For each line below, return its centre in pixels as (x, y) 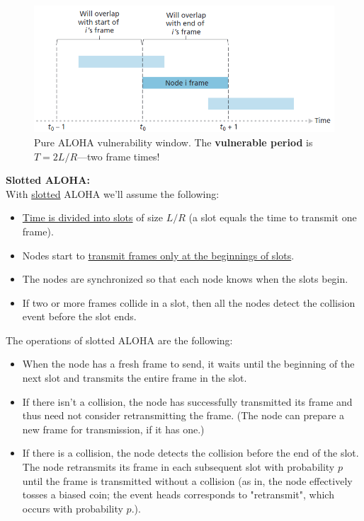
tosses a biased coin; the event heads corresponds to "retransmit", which (178, 494)
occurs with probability (73, 508)
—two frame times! (119, 156)
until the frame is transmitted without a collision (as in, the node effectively (187, 480)
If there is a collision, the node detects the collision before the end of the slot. (190, 453)
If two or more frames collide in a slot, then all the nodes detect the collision (189, 302)
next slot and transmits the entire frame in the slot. (135, 378)
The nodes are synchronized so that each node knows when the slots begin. (185, 279)
